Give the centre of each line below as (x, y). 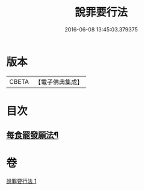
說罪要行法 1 (21, 181)
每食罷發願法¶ (33, 135)
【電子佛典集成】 (59, 82)
